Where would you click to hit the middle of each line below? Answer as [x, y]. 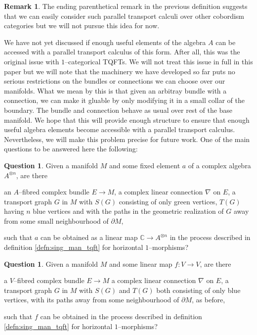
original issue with [32, 61]
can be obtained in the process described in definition [121, 316]
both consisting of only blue [198, 290]
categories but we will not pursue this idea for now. [82, 25]
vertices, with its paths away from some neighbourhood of [92, 300]
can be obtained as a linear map [89, 237]
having [14, 211]
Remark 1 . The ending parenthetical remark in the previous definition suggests [126, 6]
